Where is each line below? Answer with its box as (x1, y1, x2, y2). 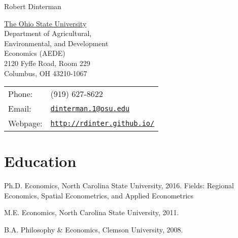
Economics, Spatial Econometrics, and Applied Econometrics (4, 190, 194, 200)
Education (4, 151, 77, 172)
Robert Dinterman (4, 1, 61, 11)
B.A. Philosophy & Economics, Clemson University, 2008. (4, 224, 183, 235)
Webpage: (8, 117, 43, 129)
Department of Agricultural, (4, 28, 92, 39)
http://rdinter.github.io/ (50, 119, 155, 127)
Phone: (8, 88, 33, 100)
